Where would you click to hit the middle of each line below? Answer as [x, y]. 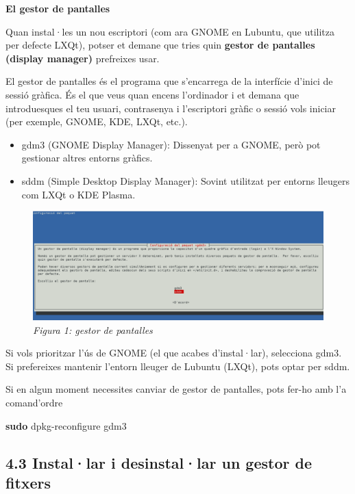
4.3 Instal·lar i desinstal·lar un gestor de [159, 462]
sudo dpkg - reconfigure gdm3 [66, 425]
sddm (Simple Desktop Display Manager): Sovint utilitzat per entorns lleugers [185, 180]
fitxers [28, 482]
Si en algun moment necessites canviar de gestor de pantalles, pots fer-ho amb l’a [176, 389]
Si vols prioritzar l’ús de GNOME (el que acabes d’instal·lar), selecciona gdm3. [174, 353]
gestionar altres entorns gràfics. [87, 158]
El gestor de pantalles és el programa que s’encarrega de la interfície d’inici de [169, 81]
